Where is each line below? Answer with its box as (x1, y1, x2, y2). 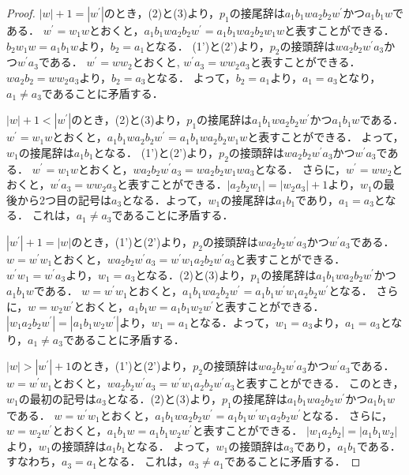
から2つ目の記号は (17, 191, 111, 208)
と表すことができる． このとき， (235, 375, 404, 391)
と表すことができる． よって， (247, 129, 404, 145)
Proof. (6, 5, 36, 21)
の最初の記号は (18, 390, 96, 406)
